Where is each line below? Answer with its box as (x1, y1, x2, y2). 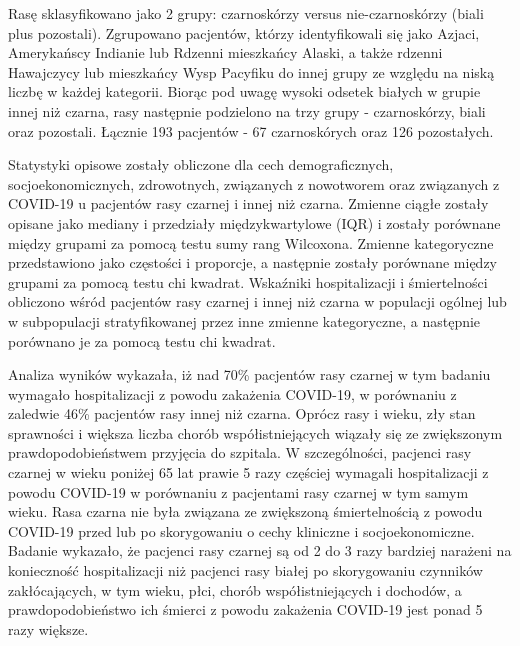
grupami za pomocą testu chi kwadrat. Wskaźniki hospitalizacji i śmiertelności (8, 271, 488, 292)
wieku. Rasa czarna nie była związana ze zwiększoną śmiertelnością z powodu (8, 501, 483, 522)
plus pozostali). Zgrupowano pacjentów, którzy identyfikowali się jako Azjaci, (8, 22, 480, 43)
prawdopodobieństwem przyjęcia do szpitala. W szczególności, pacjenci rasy (8, 442, 472, 463)
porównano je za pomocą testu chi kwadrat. (8, 330, 276, 351)
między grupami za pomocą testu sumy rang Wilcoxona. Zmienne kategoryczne (8, 232, 494, 253)
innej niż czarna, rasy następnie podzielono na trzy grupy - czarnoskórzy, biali (8, 100, 486, 121)
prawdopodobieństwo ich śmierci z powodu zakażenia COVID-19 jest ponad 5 (8, 599, 483, 620)
